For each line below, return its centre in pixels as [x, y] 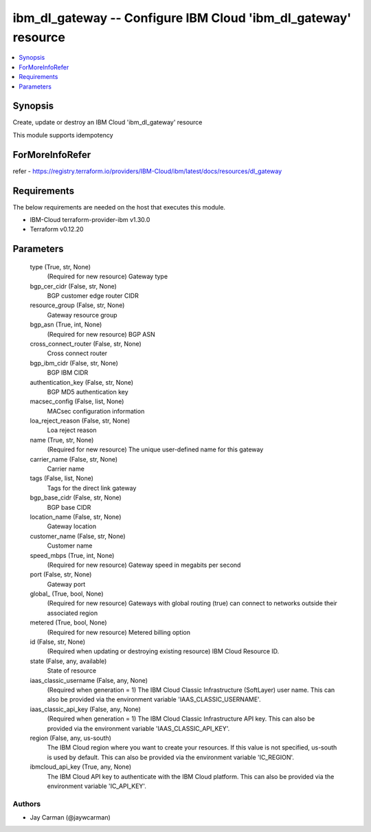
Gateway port [66, 584]
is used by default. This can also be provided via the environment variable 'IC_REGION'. [171, 757]
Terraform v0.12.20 [57, 229]
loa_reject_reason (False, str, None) [80, 421]
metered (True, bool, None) [68, 622]
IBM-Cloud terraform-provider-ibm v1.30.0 [90, 220]
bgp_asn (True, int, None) [66, 325]
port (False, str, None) [61, 574]
